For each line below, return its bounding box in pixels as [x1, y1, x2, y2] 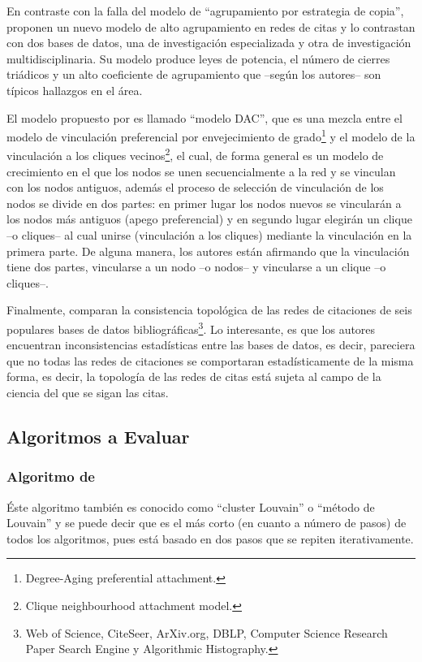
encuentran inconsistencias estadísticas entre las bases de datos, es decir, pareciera [6, 336, 416, 353]
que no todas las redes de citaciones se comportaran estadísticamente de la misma [6, 352, 414, 369]
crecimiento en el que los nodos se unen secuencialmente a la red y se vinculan [6, 162, 396, 180]
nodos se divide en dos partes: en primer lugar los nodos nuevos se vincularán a [6, 194, 402, 211]
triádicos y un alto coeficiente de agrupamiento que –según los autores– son [6, 66, 381, 83]
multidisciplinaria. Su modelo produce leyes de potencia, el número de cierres [6, 50, 390, 67]
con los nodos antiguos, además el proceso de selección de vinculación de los [6, 179, 384, 196]
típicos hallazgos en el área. [6, 81, 143, 98]
